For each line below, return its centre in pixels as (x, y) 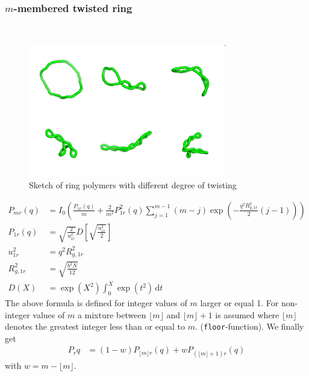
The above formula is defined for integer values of (96, 302)
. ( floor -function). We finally (250, 326)
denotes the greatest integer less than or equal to (95, 326)
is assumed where (247, 314)
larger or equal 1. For (239, 302)
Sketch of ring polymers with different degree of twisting (133, 185)
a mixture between (112, 314)
